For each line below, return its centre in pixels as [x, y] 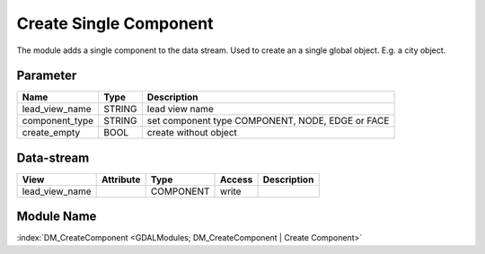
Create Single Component [115, 23]
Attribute [121, 180]
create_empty [51, 133]
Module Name [57, 217]
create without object [192, 133]
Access [237, 180]
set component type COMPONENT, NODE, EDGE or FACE [268, 121]
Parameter [47, 76]
